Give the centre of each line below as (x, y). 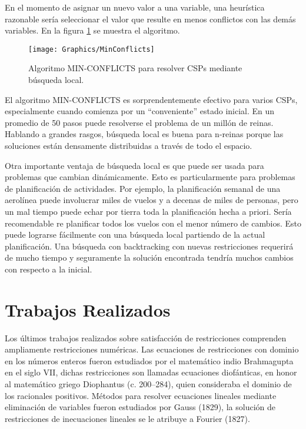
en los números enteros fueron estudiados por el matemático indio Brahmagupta (149, 360)
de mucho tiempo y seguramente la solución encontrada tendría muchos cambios (149, 257)
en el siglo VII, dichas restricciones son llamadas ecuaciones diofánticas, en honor (151, 372)
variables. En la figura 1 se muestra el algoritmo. (92, 30)
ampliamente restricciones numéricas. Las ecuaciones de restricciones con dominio (152, 349)
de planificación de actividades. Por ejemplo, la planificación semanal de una (143, 188)
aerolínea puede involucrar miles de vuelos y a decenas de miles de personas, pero (152, 200)
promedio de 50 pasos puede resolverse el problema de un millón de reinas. (139, 122)
